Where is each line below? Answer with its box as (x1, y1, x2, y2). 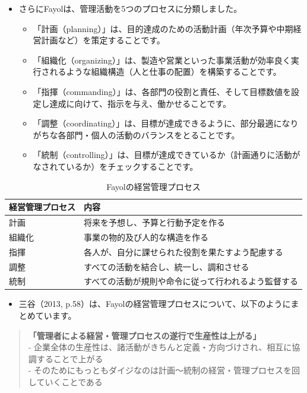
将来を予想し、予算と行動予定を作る (84, 215, 225, 228)
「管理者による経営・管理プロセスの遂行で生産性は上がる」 (28, 329, 261, 341)
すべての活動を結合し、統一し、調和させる (84, 260, 249, 272)
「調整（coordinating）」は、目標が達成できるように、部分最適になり (33, 117, 299, 129)
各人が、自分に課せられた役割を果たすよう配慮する (84, 245, 283, 258)
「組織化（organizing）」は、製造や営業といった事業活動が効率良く (33, 53, 291, 66)
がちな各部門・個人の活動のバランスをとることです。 (33, 128, 240, 141)
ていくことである (36, 376, 103, 388)
